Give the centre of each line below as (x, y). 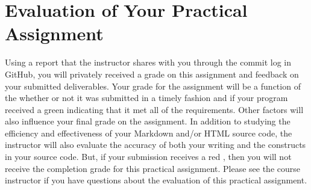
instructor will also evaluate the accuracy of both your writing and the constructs (155, 145)
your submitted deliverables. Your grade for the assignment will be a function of (153, 86)
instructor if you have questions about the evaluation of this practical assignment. (156, 180)
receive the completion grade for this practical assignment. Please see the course (152, 168)
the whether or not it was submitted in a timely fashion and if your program (146, 98)
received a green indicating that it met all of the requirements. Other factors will (154, 109)
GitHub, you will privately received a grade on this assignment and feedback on (152, 74)
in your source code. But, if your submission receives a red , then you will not (148, 157)
